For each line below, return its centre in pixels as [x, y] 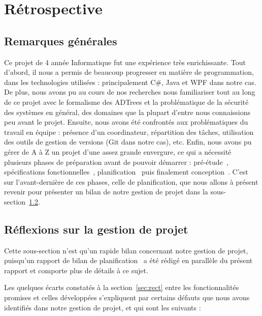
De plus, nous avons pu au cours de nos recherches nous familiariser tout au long [130, 92]
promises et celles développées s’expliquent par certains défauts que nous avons [127, 297]
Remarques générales [61, 40]
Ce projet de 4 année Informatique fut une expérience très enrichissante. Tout [125, 62]
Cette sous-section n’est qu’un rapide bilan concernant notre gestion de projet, [126, 250]
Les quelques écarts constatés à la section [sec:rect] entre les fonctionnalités [122, 287]
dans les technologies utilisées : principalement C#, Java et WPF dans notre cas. [130, 82]
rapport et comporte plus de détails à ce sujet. [76, 270]
